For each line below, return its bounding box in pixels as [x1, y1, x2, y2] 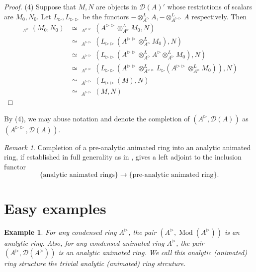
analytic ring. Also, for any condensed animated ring [4, 237, 165, 248]
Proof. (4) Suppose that [4, 1, 76, 11]
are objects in [96, 1, 137, 11]
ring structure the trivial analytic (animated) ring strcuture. [4, 258, 186, 269]
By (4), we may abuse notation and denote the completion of [4, 113, 190, 123]
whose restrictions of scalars [167, 1, 252, 11]
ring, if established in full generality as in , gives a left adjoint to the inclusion [4, 152, 242, 162]
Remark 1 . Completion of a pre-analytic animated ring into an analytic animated [4, 142, 251, 152]
